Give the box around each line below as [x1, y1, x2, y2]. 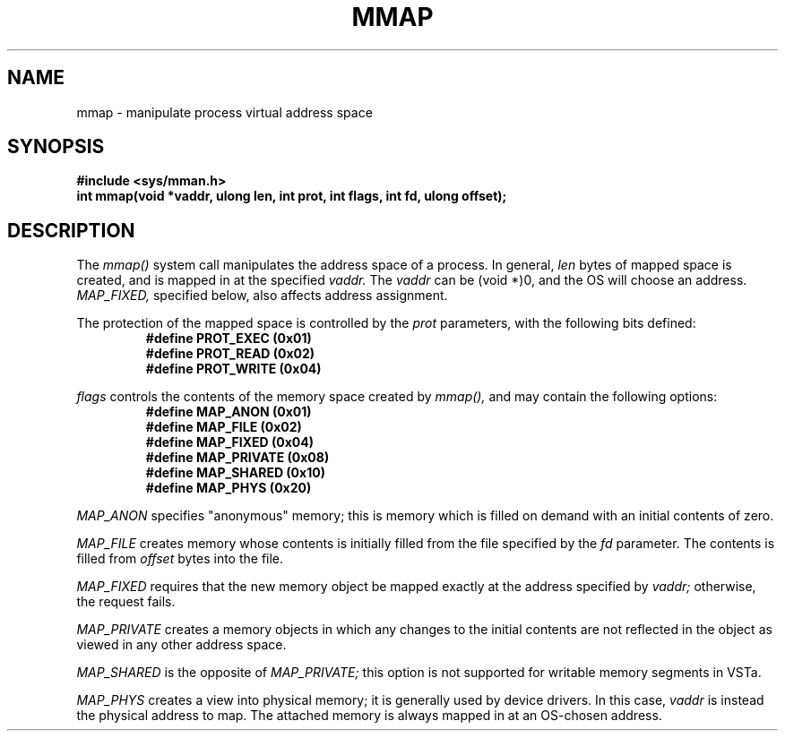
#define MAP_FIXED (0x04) [145, 434, 315, 451]
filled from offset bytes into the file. [76, 551, 284, 567]
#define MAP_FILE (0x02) [145, 419, 302, 435]
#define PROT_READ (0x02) [145, 346, 315, 362]
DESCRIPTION [7, 219, 135, 242]
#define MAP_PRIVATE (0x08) [145, 450, 330, 466]
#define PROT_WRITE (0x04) [145, 361, 322, 377]
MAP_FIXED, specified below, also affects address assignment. [76, 287, 448, 304]
